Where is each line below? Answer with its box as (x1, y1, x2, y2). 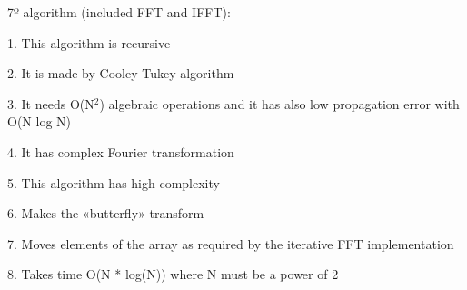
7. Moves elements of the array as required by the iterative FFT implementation (7, 234, 454, 253)
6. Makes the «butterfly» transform (7, 204, 204, 223)
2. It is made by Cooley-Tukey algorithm (7, 64, 234, 83)
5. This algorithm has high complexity (7, 173, 220, 192)
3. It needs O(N (7, 94, 94, 113)
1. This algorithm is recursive (7, 33, 171, 52)
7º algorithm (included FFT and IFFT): (7, 3, 231, 21)
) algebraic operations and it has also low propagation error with (99, 94, 460, 113)
